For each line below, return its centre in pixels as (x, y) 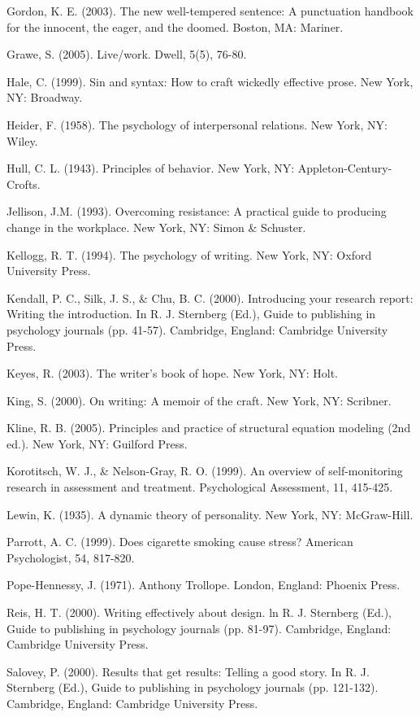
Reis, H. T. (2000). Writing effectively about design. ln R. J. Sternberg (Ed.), (199, 612)
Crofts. (24, 184)
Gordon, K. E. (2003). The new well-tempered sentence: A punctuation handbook (210, 11)
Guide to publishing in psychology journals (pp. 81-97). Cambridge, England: (199, 628)
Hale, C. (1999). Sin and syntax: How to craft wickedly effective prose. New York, (210, 81)
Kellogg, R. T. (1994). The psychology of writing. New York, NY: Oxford (189, 254)
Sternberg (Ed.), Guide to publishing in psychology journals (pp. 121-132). (193, 687)
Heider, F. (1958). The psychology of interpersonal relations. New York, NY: (197, 124)
